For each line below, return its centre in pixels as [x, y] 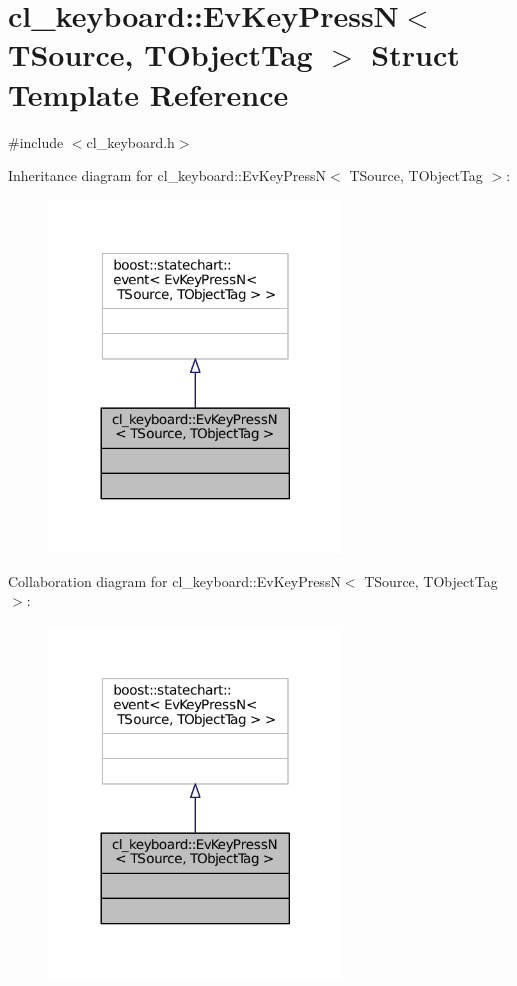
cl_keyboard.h [130, 141]
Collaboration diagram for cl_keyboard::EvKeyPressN [174, 580]
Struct [415, 54]
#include [36, 141]
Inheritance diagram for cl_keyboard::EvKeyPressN [167, 175]
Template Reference [148, 93]
